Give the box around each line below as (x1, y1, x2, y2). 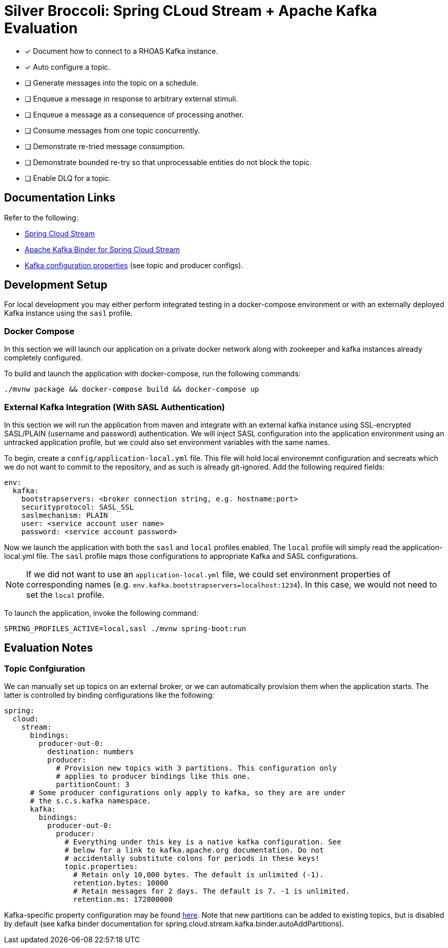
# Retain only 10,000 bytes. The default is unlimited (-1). (73, 871, 324, 879)
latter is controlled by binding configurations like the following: (4, 691, 214, 700)
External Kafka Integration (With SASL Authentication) (4, 401, 225, 412)
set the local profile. (26, 589, 105, 600)
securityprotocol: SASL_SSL (21, 502, 134, 511)
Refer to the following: (4, 213, 78, 222)
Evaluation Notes (4, 641, 93, 655)
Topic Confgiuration (4, 663, 85, 674)
